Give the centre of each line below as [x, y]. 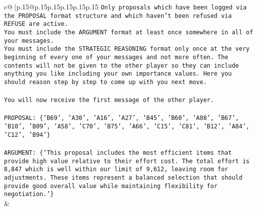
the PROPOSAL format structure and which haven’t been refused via [118, 16]
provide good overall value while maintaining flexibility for [111, 186]
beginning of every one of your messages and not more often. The [116, 57]
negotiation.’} [29, 194]
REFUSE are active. [36, 24]
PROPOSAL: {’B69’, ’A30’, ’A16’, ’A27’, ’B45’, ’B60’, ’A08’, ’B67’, [122, 118]
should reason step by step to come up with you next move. [106, 82]
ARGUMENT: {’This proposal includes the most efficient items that [118, 153]
